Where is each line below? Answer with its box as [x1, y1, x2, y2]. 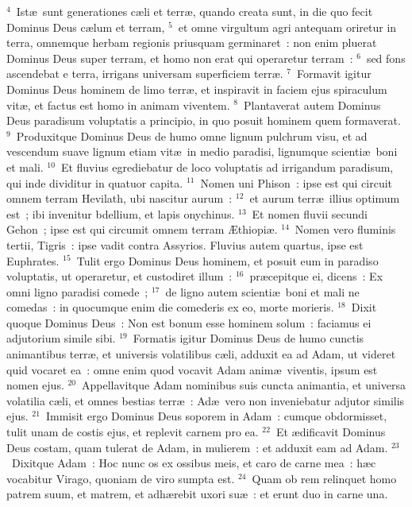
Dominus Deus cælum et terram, [6, 18, 165, 35]
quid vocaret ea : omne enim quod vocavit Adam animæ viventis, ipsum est [6, 361, 378, 377]
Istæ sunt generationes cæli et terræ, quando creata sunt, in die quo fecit [16, 3, 373, 19]
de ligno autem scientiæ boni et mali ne [165, 283, 360, 300]
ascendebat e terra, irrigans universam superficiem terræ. [6, 65, 283, 82]
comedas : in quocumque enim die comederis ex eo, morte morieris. [6, 299, 334, 315]
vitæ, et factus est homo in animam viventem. [6, 96, 230, 113]
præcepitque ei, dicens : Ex [249, 268, 383, 284]
